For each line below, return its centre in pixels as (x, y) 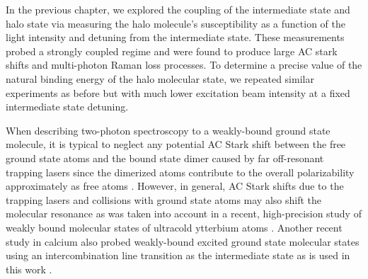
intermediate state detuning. (67, 107)
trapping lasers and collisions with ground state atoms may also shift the (164, 199)
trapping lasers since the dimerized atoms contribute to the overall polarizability (180, 172)
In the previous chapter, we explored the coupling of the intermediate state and (178, 9)
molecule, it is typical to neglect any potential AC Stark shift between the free (176, 144)
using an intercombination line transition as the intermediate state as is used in (178, 255)
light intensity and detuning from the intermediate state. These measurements (175, 37)
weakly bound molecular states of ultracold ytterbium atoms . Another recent (174, 227)
